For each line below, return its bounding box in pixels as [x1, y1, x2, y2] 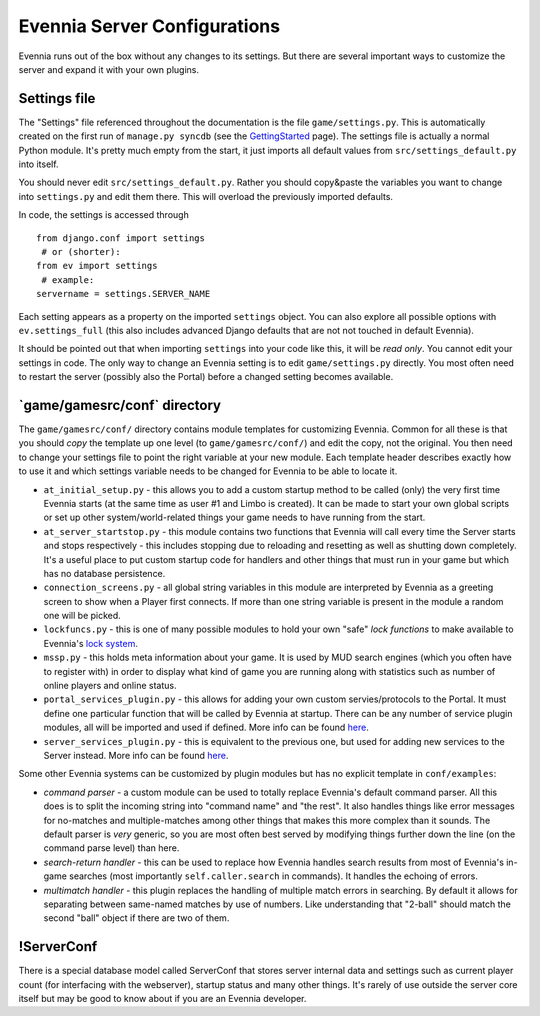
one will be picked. [43, 610, 122, 622]
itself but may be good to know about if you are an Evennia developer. [18, 992, 307, 1004]
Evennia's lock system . [43, 637, 139, 649]
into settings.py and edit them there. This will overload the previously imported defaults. [18, 190, 394, 202]
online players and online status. [43, 680, 177, 692]
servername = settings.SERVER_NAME [36, 288, 211, 300]
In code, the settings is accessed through [18, 209, 189, 221]
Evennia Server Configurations [18, 15, 280, 37]
